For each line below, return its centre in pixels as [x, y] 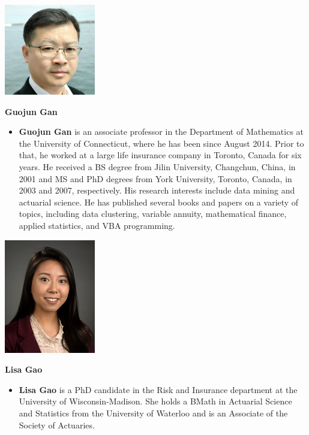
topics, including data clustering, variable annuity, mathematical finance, [153, 214]
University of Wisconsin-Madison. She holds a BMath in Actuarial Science [155, 401]
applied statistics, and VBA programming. [97, 225]
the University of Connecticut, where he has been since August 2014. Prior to [161, 143]
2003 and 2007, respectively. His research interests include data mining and [157, 190]
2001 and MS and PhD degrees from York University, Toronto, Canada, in [155, 178]
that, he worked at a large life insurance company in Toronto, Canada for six [160, 155]
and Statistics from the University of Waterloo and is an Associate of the [153, 413]
